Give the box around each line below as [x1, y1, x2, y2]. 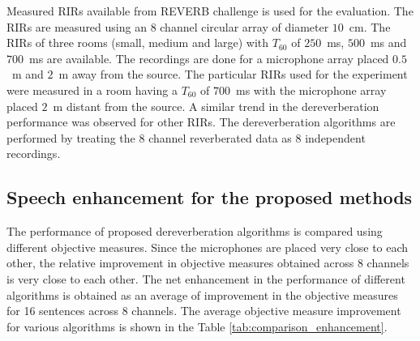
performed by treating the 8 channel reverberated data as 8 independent [6, 129, 366, 146]
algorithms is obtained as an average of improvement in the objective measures [6, 286, 398, 303]
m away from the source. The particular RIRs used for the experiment [58, 66, 408, 83]
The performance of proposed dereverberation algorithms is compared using [6, 223, 383, 240]
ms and [370, 34, 407, 51]
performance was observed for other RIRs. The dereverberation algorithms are [6, 113, 396, 130]
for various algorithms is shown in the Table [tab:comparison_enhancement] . [6, 318, 388, 335]
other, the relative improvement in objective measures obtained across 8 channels [6, 254, 409, 271]
